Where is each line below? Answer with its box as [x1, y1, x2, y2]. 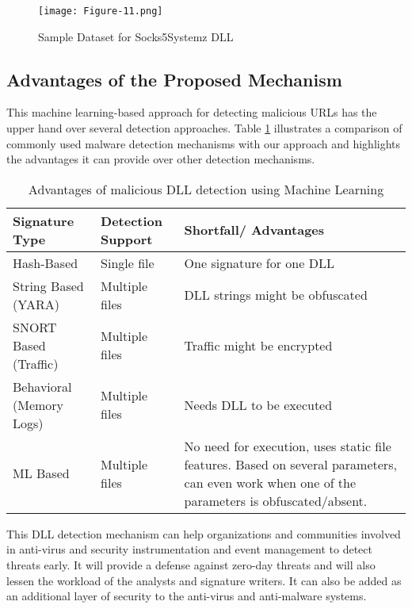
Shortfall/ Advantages [184, 220, 325, 239]
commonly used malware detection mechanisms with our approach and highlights [6, 135, 401, 151]
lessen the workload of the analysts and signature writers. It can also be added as [6, 572, 402, 588]
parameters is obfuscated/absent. [184, 491, 368, 510]
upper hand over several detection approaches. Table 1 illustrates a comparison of [6, 120, 402, 136]
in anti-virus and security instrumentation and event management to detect [6, 541, 372, 557]
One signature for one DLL [184, 253, 334, 272]
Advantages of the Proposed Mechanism [6, 67, 342, 91]
